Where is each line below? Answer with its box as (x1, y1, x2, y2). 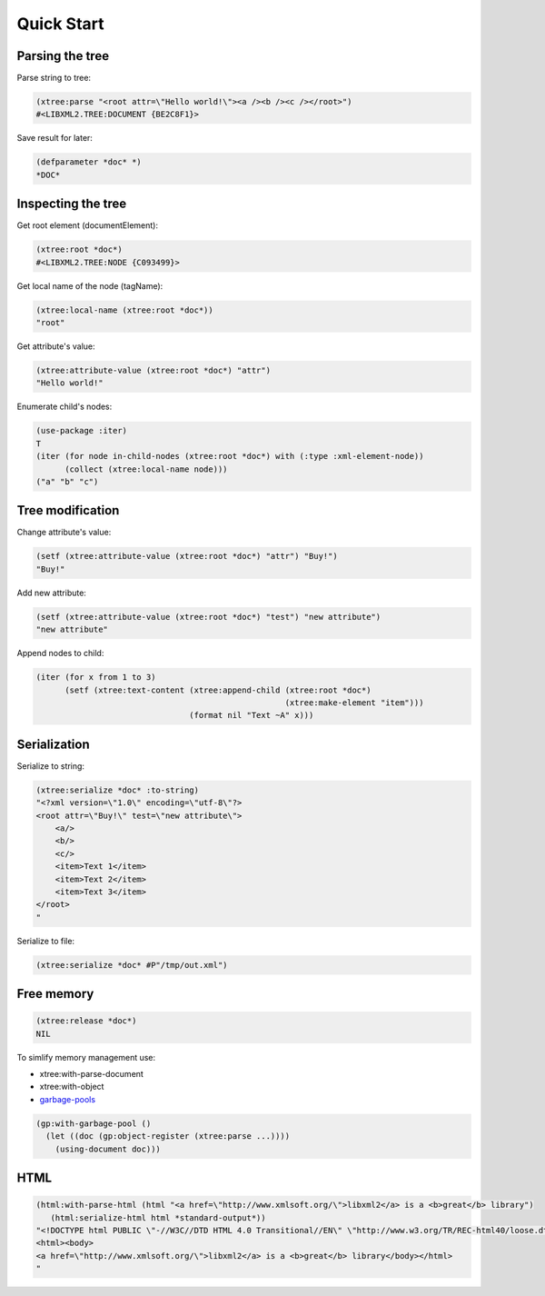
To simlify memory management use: (16, 1052, 156, 1062)
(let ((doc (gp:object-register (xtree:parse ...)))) (45, 1132, 291, 1141)
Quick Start (16, 14, 104, 34)
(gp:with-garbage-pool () (35, 1118, 152, 1129)
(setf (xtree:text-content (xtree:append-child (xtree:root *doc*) (64, 684, 372, 695)
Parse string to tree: (16, 73, 91, 84)
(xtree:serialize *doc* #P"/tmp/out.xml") (35, 960, 228, 970)
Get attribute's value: (16, 341, 95, 352)
